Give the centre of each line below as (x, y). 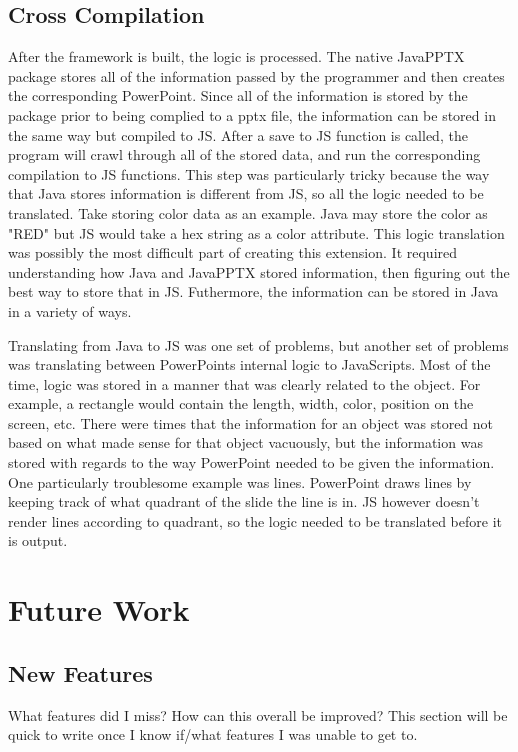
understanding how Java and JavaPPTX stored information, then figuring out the (259, 271)
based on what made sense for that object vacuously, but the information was (245, 442)
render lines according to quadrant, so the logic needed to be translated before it (255, 520)
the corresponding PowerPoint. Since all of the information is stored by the (238, 95)
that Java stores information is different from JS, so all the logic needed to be (246, 193)
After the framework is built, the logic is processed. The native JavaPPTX (236, 56)
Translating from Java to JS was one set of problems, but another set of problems (258, 344)
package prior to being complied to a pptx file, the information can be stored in (252, 114)
